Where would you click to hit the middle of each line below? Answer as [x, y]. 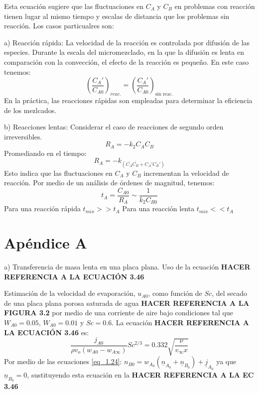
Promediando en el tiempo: [45, 153]
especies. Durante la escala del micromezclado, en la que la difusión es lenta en [124, 52]
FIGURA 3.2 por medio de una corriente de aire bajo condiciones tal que [119, 313]
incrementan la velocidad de [186, 173]
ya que [226, 361]
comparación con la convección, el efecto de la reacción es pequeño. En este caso [127, 62]
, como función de [175, 293]
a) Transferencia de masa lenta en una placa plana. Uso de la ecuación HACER [127, 266]
